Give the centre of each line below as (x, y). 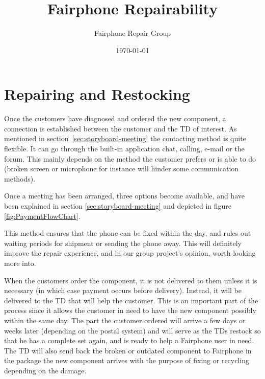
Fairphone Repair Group (132, 33)
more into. (20, 263)
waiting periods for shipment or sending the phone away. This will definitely (123, 243)
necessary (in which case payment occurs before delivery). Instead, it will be (123, 290)
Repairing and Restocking (97, 94)
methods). (20, 178)
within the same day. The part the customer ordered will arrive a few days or (125, 320)
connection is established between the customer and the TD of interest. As (121, 128)
